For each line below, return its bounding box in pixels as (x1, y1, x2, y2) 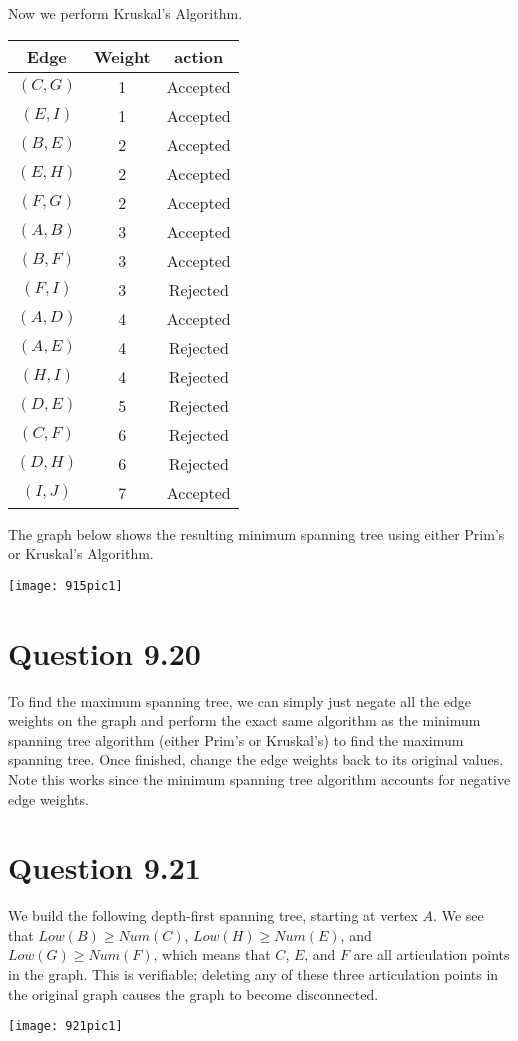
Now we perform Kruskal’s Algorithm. (8, 3, 243, 23)
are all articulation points (353, 944, 510, 965)
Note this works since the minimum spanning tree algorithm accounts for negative (8, 768, 511, 789)
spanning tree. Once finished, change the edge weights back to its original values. (8, 749, 504, 770)
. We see (433, 905, 484, 926)
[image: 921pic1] (8, 1019, 123, 1034)
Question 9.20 (8, 632, 201, 673)
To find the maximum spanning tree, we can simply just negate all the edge (8, 690, 472, 711)
